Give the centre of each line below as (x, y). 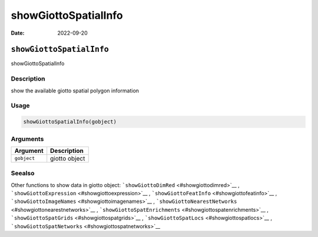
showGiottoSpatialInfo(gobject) (70, 122)
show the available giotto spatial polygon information (75, 91)
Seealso (23, 173)
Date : (18, 33)
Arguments (27, 139)
